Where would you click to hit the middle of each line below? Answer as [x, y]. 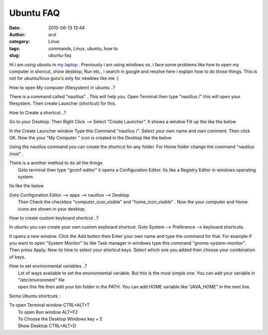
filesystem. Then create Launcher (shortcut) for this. [63, 104]
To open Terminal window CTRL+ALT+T [49, 305]
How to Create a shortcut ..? [38, 112]
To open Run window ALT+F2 [48, 312]
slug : [14, 56]
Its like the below [27, 186]
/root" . [16, 154]
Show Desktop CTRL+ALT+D [47, 326]
